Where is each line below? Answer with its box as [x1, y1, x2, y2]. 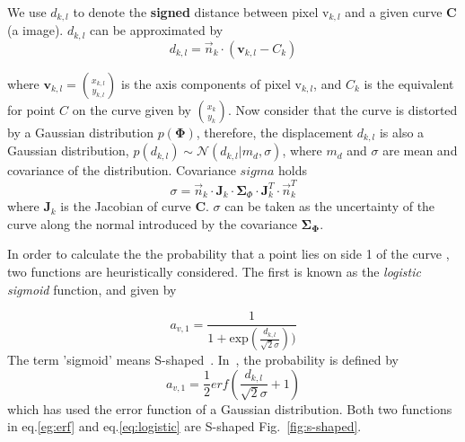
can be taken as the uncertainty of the [224, 197, 435, 216]
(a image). [7, 21, 64, 40]
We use [7, 3, 47, 21]
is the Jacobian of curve [60, 197, 191, 216]
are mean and [382, 141, 458, 160]
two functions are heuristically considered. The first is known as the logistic [7, 261, 421, 280]
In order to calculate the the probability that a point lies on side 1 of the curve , [7, 244, 450, 263]
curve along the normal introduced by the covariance [7, 214, 297, 233]
